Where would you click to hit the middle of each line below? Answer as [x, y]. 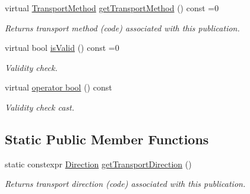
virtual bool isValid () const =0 [62, 48]
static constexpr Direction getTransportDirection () [98, 164]
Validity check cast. [40, 107]
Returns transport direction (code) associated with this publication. [125, 184]
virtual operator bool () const [58, 87]
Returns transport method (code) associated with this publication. [122, 28]
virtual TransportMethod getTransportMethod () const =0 [112, 8]
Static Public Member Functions [107, 139]
